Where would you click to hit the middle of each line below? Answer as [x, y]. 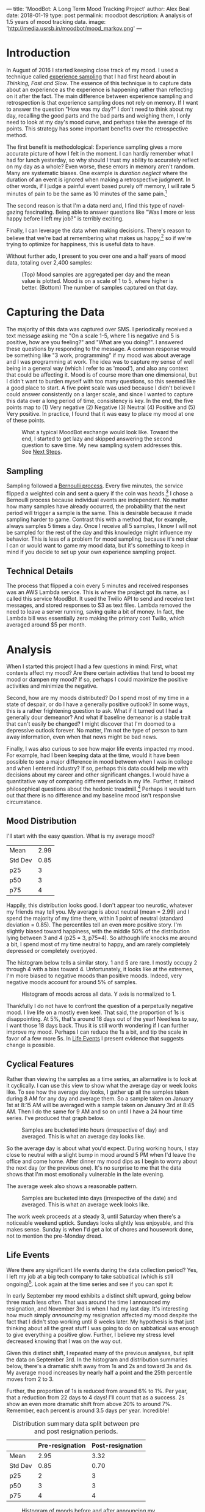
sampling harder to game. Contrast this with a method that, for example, [97, 519]
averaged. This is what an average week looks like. [85, 1204]
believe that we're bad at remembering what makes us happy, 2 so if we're [99, 237]
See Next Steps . [42, 452]
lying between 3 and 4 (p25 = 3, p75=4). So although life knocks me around [102, 938]
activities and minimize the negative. [52, 686]
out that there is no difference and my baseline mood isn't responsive [94, 795]
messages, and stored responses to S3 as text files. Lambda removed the [99, 605]
